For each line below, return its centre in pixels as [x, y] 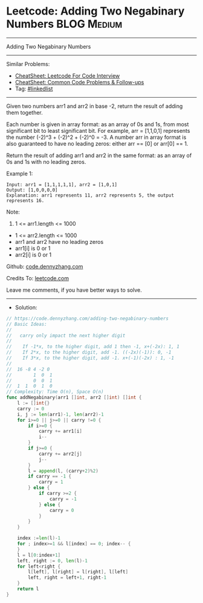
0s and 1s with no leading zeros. [46, 161]
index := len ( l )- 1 [39, 538]
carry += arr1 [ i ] [60, 431]
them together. [25, 112]
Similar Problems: [28, 64]
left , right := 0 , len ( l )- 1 [52, 561]
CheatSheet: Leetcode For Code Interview [67, 76]
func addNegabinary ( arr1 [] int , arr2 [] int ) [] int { [74, 398]
